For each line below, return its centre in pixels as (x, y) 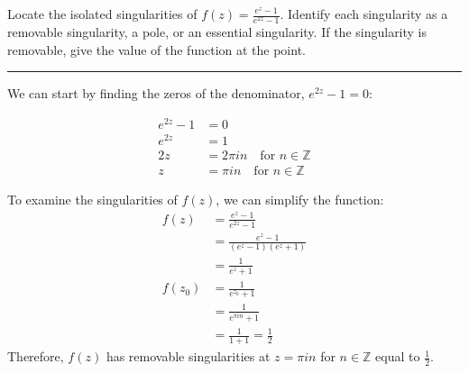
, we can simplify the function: (300, 200)
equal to (398, 356)
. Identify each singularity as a (364, 14)
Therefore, (36, 356)
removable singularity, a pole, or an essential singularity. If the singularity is (217, 32)
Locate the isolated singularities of (102, 14)
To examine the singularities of (92, 200)
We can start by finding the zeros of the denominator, (156, 93)
